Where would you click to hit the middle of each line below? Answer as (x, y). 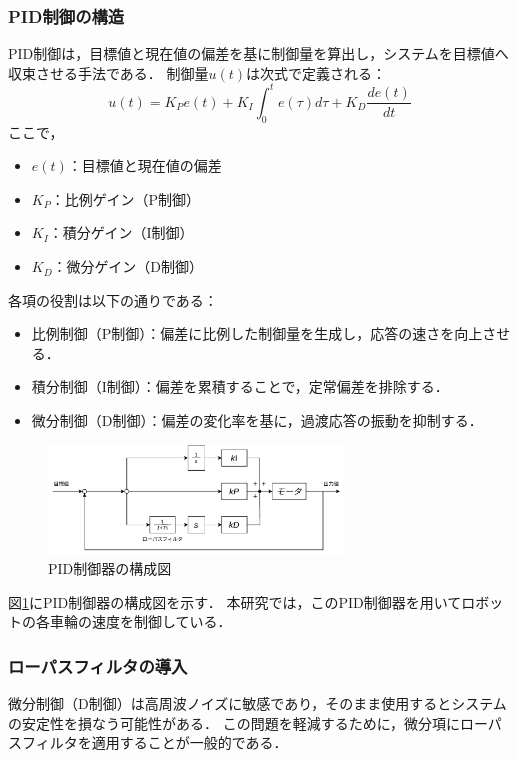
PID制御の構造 (66, 15)
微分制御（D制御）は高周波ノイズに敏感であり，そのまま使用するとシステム (257, 703)
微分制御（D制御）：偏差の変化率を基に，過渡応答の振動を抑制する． (257, 420)
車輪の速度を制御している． (140, 621)
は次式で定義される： (316, 72)
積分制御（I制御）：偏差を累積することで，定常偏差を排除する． (240, 386)
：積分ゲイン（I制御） (121, 232)
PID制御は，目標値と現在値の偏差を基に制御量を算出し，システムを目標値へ (258, 53)
